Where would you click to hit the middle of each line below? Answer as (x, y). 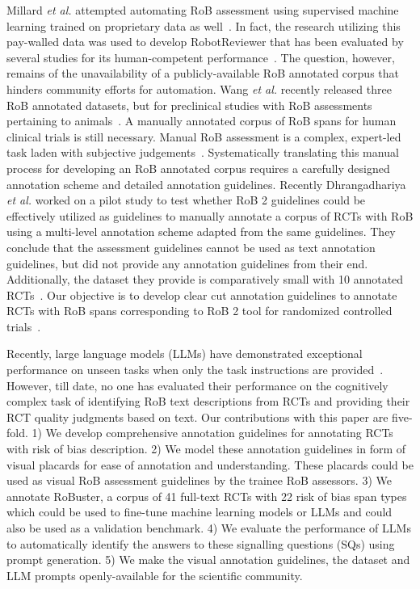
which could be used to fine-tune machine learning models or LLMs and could (199, 512)
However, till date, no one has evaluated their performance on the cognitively (197, 385)
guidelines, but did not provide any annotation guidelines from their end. (187, 263)
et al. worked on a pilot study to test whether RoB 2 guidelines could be (186, 200)
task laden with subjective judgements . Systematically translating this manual (203, 152)
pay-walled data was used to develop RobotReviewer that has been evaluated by (205, 42)
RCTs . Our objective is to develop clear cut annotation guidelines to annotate (202, 294)
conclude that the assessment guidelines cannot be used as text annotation (191, 247)
